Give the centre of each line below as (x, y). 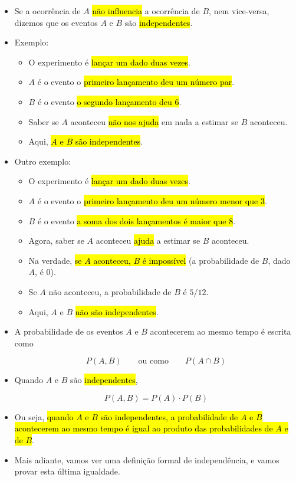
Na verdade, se (55, 260)
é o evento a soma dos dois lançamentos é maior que (132, 220)
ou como (153, 361)
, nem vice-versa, (239, 11)
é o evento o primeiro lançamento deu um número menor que (148, 200)
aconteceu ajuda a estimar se (148, 240)
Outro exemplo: (43, 161)
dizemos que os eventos (56, 22)
